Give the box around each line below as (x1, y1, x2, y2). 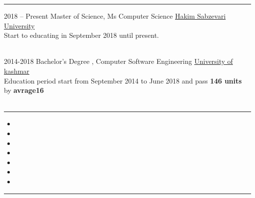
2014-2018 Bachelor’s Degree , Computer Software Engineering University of (4, 56, 233, 66)
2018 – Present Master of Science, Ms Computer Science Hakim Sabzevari (4, 11, 226, 21)
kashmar (4, 65, 29, 76)
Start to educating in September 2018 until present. (4, 30, 159, 40)
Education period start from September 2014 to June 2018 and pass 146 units (4, 75, 242, 85)
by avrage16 (4, 85, 44, 95)
